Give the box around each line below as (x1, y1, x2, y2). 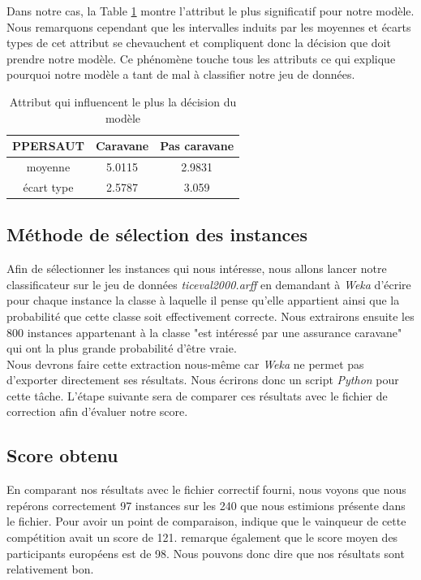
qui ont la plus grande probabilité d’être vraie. (6, 340, 237, 357)
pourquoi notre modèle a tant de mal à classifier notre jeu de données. (6, 66, 355, 83)
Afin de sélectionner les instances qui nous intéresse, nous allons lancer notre (6, 260, 387, 277)
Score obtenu (6, 443, 118, 468)
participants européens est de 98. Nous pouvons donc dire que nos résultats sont (6, 544, 405, 561)
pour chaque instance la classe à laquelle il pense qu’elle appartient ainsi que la (6, 292, 400, 309)
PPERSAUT (12, 137, 84, 154)
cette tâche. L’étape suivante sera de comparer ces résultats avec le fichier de (6, 387, 388, 404)
